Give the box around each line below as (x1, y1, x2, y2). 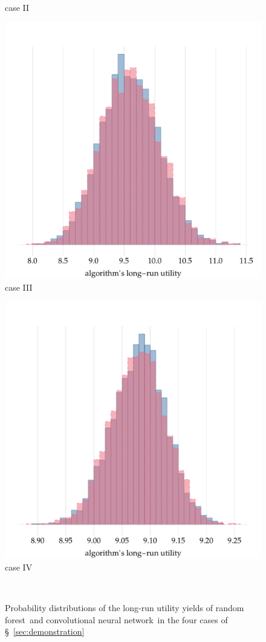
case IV (5, 560, 33, 573)
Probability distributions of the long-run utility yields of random (5, 601, 244, 614)
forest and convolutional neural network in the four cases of (5, 613, 228, 626)
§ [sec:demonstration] (5, 625, 85, 638)
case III (5, 280, 33, 293)
